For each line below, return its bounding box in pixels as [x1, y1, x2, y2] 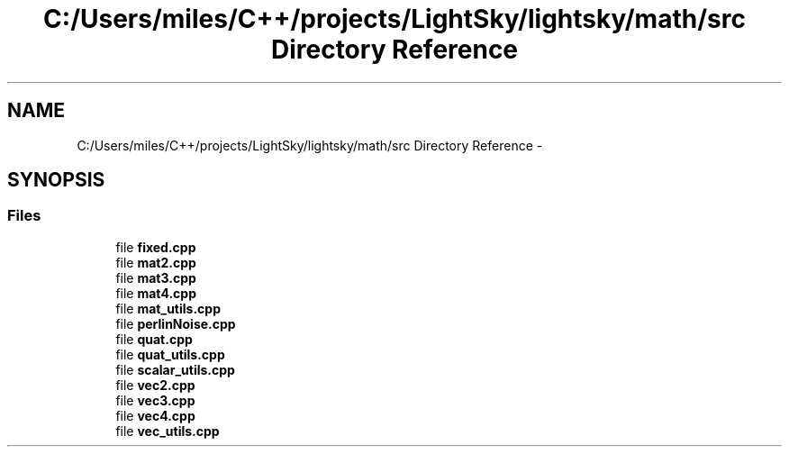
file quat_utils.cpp [115, 346, 225, 362]
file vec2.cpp [115, 377, 195, 393]
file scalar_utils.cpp [115, 361, 235, 377]
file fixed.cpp [115, 239, 196, 255]
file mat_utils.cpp [115, 300, 221, 316]
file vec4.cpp [115, 407, 195, 423]
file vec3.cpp [115, 392, 195, 408]
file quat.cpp [115, 331, 193, 347]
